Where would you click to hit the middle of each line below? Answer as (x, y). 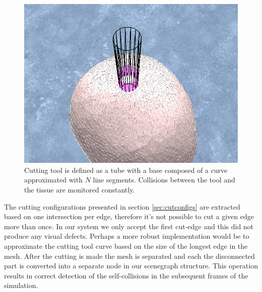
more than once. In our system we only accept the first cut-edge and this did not (129, 226)
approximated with (53, 180)
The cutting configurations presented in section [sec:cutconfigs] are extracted (122, 206)
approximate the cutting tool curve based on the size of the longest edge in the (126, 246)
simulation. (21, 285)
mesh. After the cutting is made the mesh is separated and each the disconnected (129, 256)
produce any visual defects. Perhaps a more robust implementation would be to (127, 236)
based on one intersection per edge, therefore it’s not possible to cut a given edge (129, 216)
